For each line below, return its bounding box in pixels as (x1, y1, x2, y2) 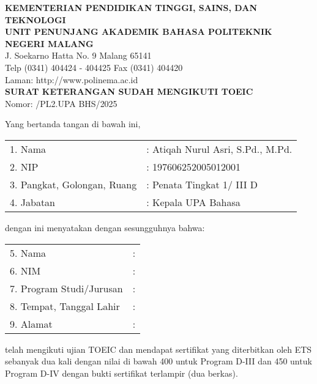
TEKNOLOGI (5, 13, 66, 26)
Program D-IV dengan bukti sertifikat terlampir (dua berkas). (5, 366, 238, 379)
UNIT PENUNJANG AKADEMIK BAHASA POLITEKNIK (5, 25, 272, 38)
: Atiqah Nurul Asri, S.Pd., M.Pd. (146, 141, 293, 156)
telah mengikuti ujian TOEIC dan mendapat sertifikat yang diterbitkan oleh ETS (5, 342, 312, 355)
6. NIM (10, 263, 41, 278)
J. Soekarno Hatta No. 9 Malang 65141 (5, 49, 152, 62)
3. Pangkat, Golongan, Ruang (10, 177, 137, 191)
